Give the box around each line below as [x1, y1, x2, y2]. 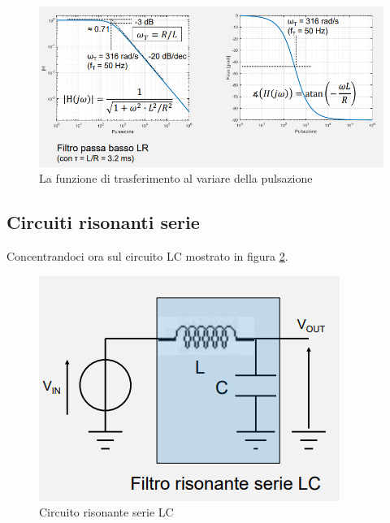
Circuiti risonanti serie [6, 210, 200, 235]
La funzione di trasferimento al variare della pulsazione [39, 170, 313, 187]
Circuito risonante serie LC [39, 504, 174, 521]
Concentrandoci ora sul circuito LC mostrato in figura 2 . [6, 248, 288, 265]
